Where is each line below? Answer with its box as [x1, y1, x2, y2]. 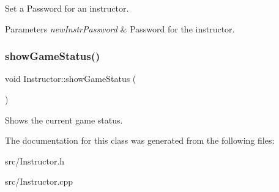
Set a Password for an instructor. [5, 2, 129, 14]
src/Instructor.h [5, 154, 65, 167]
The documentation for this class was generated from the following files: [5, 134, 275, 147]
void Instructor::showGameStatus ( [5, 72, 136, 85]
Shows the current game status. [5, 113, 123, 126]
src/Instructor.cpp [5, 175, 73, 188]
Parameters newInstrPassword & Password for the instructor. [5, 22, 235, 35]
